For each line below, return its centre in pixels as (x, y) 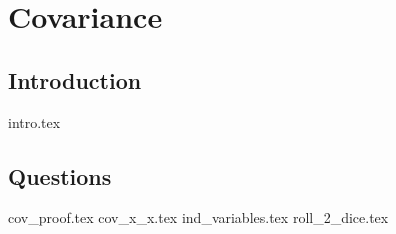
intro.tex (34, 121)
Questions (60, 175)
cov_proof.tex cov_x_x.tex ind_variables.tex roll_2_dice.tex (198, 217)
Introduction (75, 79)
